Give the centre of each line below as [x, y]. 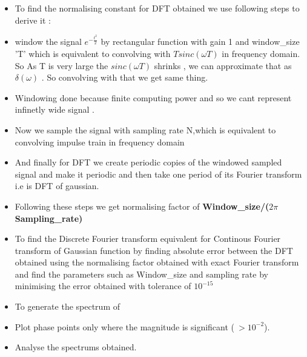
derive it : [33, 20]
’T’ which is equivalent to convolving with [93, 53]
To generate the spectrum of [67, 306]
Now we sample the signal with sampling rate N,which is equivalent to [145, 129]
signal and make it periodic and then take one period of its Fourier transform [158, 174]
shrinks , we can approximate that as [223, 65]
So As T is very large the [61, 65]
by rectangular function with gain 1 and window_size [200, 42]
